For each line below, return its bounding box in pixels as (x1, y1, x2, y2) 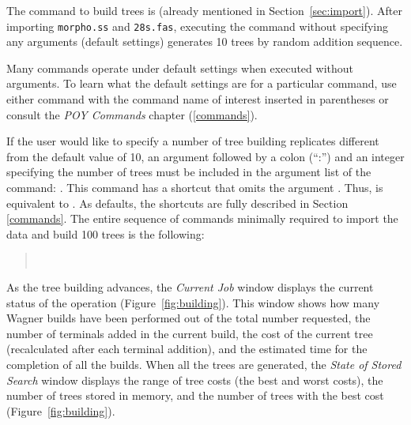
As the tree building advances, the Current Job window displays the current (6, 278, 374, 295)
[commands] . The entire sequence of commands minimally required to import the (6, 210, 398, 227)
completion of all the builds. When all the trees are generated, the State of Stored (6, 355, 402, 372)
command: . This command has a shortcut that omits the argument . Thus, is (6, 179, 383, 195)
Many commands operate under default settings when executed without (6, 59, 353, 76)
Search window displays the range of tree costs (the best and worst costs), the (6, 371, 383, 388)
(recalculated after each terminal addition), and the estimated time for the (6, 340, 368, 357)
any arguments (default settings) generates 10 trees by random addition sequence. (6, 33, 403, 50)
